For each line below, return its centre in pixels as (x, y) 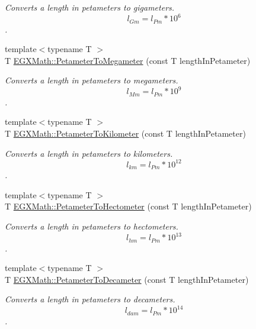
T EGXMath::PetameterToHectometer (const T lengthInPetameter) (128, 206)
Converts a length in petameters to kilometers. (89, 153)
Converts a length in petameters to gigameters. (90, 7)
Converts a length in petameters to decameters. (90, 299)
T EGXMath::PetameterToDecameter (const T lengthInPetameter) (127, 279)
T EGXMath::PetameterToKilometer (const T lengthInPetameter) (125, 133)
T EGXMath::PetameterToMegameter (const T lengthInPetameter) (128, 60)
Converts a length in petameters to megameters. (92, 80)
